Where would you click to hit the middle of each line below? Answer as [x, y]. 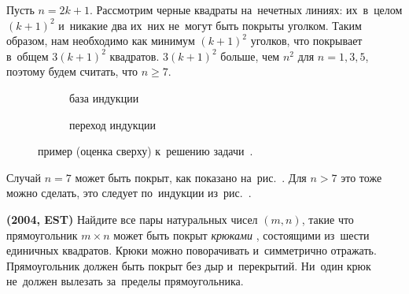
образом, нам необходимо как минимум [101, 41]
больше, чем [250, 56]
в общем [28, 56]
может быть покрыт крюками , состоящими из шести [241, 234]
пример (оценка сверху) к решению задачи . [146, 151]
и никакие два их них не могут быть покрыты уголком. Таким [210, 25]
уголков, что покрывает [306, 41]
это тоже [361, 177]
